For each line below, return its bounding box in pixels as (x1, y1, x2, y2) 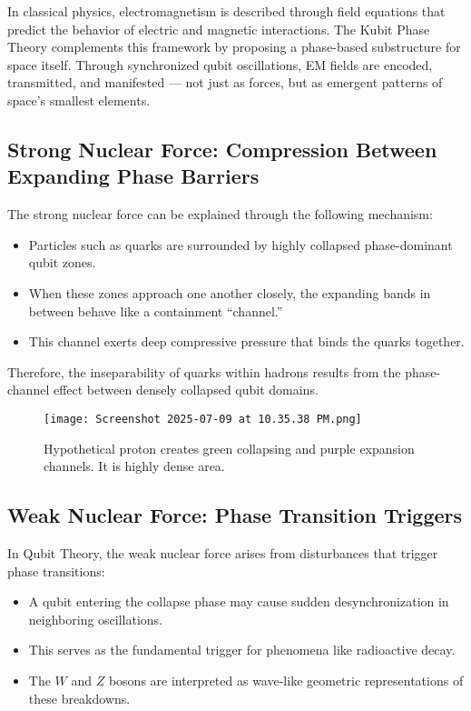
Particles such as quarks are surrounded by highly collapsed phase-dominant (28, 235, 453, 254)
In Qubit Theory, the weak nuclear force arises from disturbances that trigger (7, 543, 438, 562)
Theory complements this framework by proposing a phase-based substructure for (7, 37, 461, 56)
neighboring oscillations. (28, 609, 163, 628)
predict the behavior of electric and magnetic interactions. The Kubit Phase (7, 19, 430, 38)
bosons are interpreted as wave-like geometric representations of (108, 670, 464, 689)
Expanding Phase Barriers (7, 162, 260, 190)
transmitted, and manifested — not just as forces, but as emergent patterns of (7, 73, 443, 92)
